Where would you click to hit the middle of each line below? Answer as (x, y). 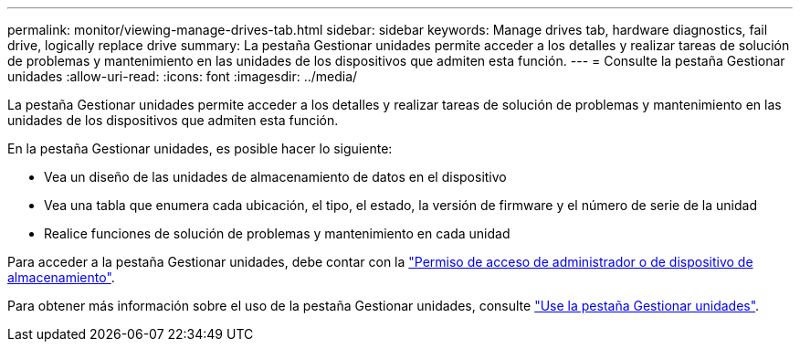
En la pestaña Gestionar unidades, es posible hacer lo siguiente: (200, 148)
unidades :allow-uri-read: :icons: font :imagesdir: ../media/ (183, 76)
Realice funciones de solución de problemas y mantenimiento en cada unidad (277, 233)
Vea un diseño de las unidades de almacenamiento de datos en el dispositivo (275, 177)
